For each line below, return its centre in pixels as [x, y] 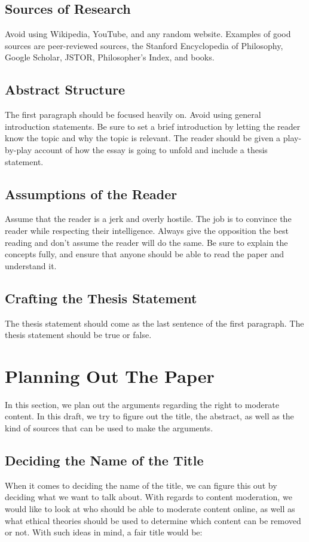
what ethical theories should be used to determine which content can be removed [153, 520]
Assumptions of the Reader [91, 194]
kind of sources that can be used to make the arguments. [109, 428]
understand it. [31, 265]
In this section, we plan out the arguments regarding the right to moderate [142, 404]
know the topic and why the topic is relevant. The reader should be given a [143, 138]
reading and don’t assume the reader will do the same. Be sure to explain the [146, 242]
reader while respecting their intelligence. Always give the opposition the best [147, 230]
